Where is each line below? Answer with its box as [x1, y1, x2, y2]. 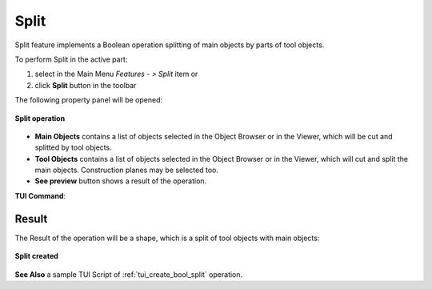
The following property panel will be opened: [14, 95, 163, 105]
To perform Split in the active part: [14, 54, 128, 64]
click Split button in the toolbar [34, 80, 137, 90]
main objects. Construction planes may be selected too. [34, 165, 219, 175]
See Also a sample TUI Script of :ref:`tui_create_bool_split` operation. [14, 269, 243, 279]
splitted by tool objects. [34, 142, 112, 152]
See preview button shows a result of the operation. [34, 176, 207, 186]
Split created [14, 251, 59, 261]
